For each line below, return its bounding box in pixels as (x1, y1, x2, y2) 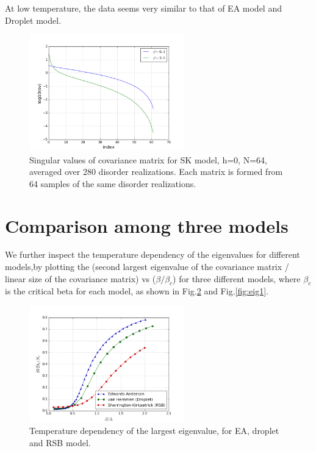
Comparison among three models (5, 213, 289, 238)
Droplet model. (5, 13, 62, 26)
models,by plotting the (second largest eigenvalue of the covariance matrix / (5, 260, 289, 273)
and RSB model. (29, 436, 91, 449)
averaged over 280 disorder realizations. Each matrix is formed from (29, 165, 283, 178)
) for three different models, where (173, 272, 301, 285)
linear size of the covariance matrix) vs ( (5, 272, 156, 285)
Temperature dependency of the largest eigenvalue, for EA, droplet (29, 424, 279, 437)
